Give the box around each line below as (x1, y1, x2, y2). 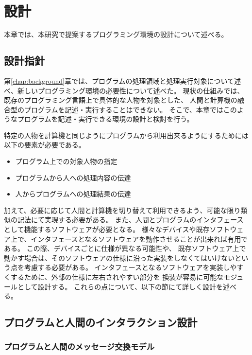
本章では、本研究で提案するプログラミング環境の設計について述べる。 (4, 29, 228, 39)
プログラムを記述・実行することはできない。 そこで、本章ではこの (24, 104, 237, 114)
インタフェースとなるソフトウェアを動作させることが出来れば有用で (31, 233, 248, 244)
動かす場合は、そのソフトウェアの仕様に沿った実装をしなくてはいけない (4, 252, 235, 263)
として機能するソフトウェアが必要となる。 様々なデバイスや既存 (4, 224, 210, 234)
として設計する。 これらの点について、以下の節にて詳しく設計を (17, 281, 223, 291)
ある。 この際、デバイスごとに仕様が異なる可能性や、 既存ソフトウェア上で (4, 243, 246, 253)
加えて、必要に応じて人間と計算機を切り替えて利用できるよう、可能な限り (4, 205, 241, 215)
